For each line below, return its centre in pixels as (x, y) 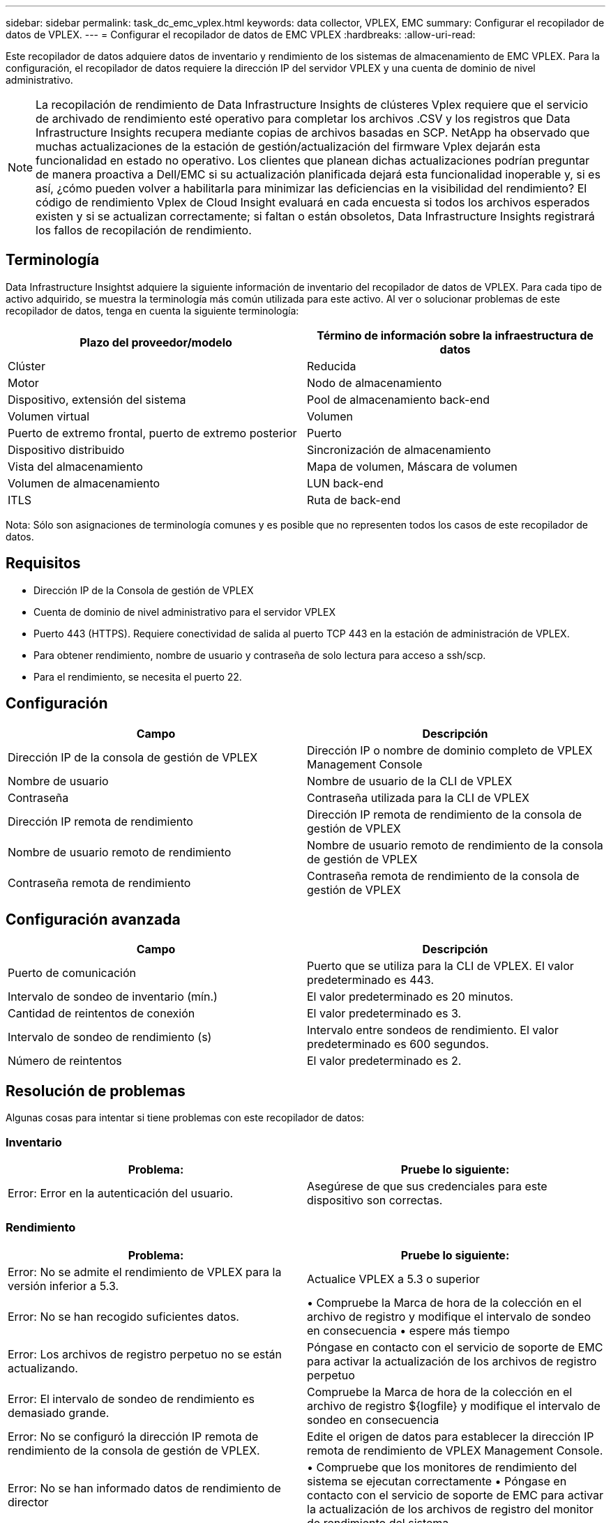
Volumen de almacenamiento (84, 483)
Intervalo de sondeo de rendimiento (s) (110, 1037)
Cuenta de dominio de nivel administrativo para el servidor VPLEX (184, 612)
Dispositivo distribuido (66, 449)
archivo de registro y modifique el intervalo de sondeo (449, 1316)
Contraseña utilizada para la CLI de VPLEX (418, 797)
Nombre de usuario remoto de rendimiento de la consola (455, 845)
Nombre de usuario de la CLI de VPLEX (410, 781)
